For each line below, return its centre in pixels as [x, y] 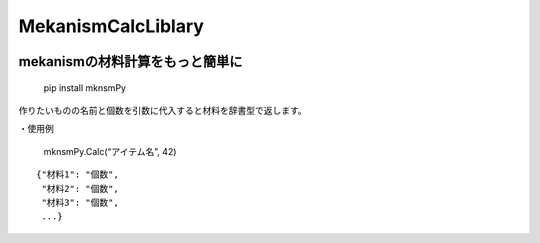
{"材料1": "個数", [77, 174]
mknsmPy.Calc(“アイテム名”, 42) [110, 151]
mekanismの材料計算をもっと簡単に [130, 61]
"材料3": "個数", [80, 202]
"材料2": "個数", [80, 188]
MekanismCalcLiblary [111, 26]
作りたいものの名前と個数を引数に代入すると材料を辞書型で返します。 [162, 110]
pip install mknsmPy [85, 87]
